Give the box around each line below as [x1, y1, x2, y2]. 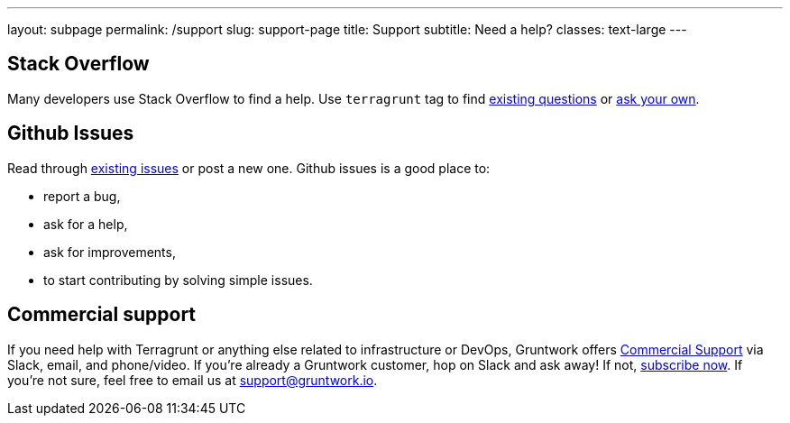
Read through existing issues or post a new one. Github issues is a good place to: [7, 160, 491, 176]
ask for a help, [43, 216, 128, 232]
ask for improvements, [43, 244, 176, 260]
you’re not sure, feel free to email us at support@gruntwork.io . [7, 372, 378, 388]
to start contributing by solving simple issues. [43, 271, 313, 288]
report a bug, [43, 188, 121, 204]
